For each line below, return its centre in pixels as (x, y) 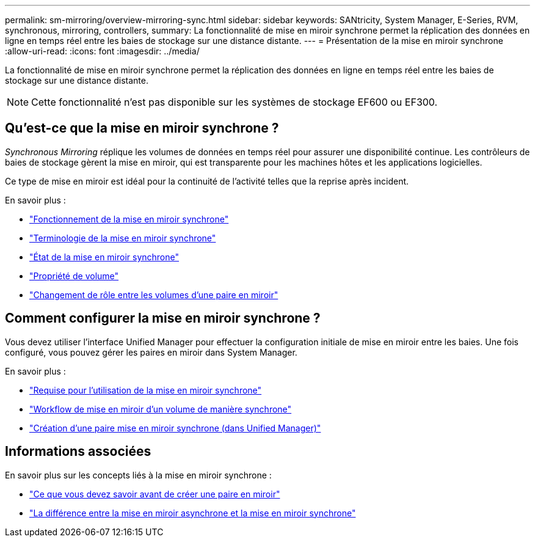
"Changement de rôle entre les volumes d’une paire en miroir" (154, 295)
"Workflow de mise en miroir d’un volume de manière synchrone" (161, 409)
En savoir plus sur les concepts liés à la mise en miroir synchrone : (138, 475)
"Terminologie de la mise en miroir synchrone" (123, 238)
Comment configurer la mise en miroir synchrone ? (163, 318)
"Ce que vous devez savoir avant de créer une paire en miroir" (155, 494)
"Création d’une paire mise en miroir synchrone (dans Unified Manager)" (175, 428)
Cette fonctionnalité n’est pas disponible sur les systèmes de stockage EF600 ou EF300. (235, 102)
